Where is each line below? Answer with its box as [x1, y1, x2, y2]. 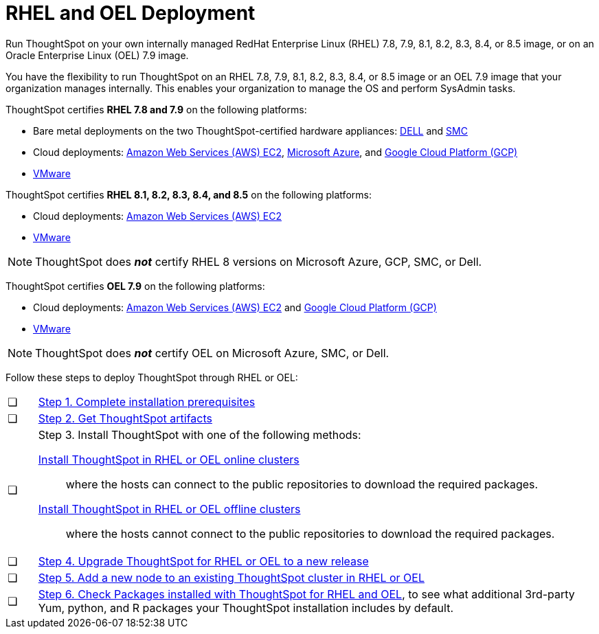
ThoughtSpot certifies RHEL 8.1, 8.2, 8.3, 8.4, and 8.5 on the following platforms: [5, 188, 372, 201]
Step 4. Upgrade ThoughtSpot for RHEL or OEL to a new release [38, 554, 369, 568]
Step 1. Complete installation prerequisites [38, 394, 256, 409]
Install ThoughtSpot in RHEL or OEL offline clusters [38, 501, 301, 516]
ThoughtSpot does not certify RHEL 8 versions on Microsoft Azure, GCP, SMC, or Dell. [35, 254, 482, 269]
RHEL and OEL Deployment [5, 1, 256, 25]
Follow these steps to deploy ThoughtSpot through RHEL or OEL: [5, 371, 298, 383]
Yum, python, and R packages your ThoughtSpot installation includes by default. [38, 600, 454, 615]
